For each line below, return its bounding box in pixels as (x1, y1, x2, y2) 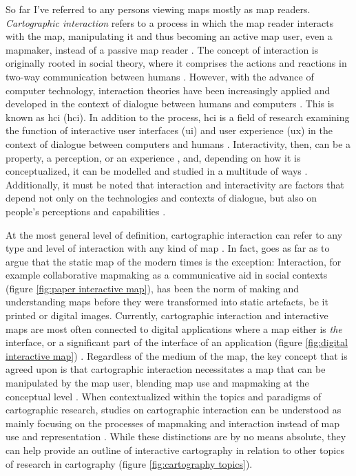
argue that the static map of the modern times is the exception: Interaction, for (6, 254, 342, 268)
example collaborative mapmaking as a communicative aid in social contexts (6, 268, 328, 282)
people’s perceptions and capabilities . (6, 204, 166, 218)
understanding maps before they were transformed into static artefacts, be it (6, 294, 328, 309)
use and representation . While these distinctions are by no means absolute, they (6, 429, 346, 444)
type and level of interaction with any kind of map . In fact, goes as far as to (6, 241, 330, 255)
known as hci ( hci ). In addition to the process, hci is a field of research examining (6, 109, 350, 124)
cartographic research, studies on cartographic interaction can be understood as (6, 402, 342, 417)
